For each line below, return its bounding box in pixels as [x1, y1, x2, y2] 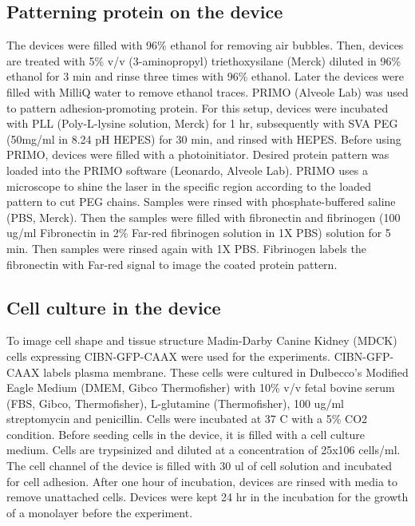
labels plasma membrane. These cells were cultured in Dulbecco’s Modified [43, 363, 409, 380]
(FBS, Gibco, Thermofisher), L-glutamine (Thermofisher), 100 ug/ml [6, 394, 344, 411]
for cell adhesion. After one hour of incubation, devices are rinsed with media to [6, 473, 398, 489]
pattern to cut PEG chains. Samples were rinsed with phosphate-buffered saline [6, 193, 396, 210]
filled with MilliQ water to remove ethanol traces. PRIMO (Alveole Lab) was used [6, 83, 409, 100]
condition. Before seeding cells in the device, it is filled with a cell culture [6, 425, 365, 442]
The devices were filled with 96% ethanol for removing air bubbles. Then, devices [6, 37, 404, 53]
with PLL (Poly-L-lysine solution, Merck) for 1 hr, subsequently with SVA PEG [6, 115, 398, 132]
